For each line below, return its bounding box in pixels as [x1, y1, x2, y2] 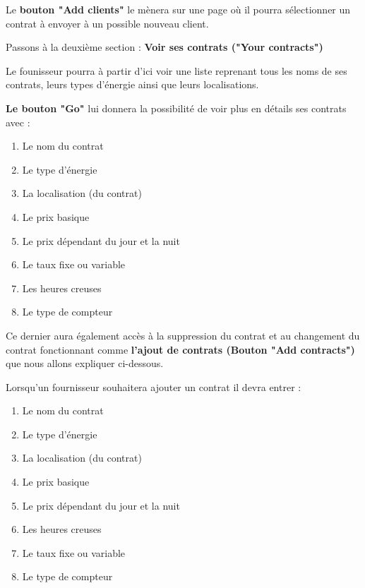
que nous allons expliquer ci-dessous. [6, 356, 164, 371]
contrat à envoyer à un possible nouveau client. [6, 16, 209, 30]
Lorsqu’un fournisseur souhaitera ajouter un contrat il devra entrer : [6, 379, 301, 394]
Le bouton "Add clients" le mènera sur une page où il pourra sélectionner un [6, 2, 351, 16]
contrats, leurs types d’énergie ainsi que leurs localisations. [6, 77, 259, 92]
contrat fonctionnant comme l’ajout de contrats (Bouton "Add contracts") [6, 342, 355, 356]
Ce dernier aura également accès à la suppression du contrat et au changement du [6, 328, 360, 342]
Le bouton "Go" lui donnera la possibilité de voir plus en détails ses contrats [6, 100, 347, 115]
